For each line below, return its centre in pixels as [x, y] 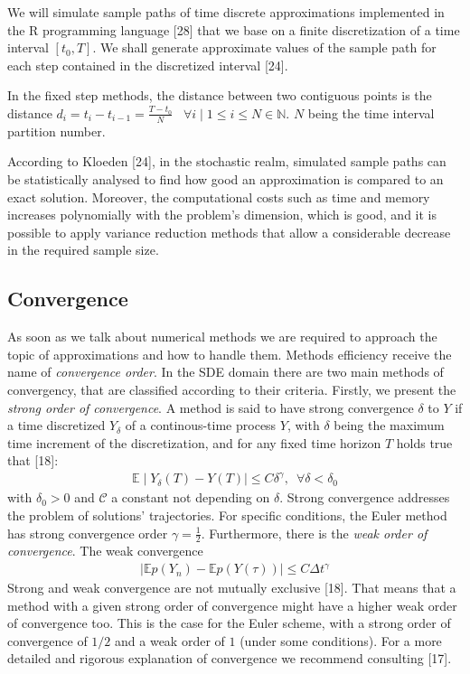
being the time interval [371, 112]
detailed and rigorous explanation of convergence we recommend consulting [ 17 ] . [230, 658]
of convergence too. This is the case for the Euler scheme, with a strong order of [229, 623]
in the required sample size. [83, 250]
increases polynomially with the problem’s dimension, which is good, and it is [222, 215]
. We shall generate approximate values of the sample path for [264, 47]
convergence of [47, 640]
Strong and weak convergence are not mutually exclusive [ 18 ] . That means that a [232, 588]
